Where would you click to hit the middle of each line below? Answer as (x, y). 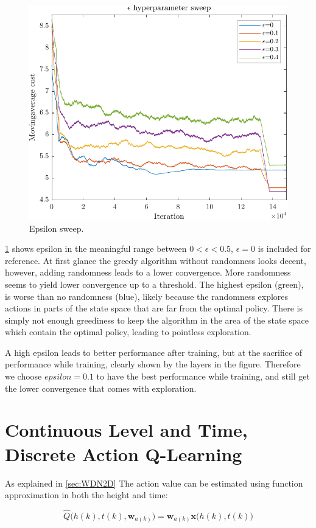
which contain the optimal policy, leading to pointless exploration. (128, 332)
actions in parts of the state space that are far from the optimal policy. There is (154, 308)
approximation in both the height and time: (86, 495)
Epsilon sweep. (57, 228)
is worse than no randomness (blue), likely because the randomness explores (147, 296)
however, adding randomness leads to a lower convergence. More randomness (148, 272)
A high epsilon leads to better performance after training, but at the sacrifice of (154, 352)
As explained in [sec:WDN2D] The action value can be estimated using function (154, 483)
